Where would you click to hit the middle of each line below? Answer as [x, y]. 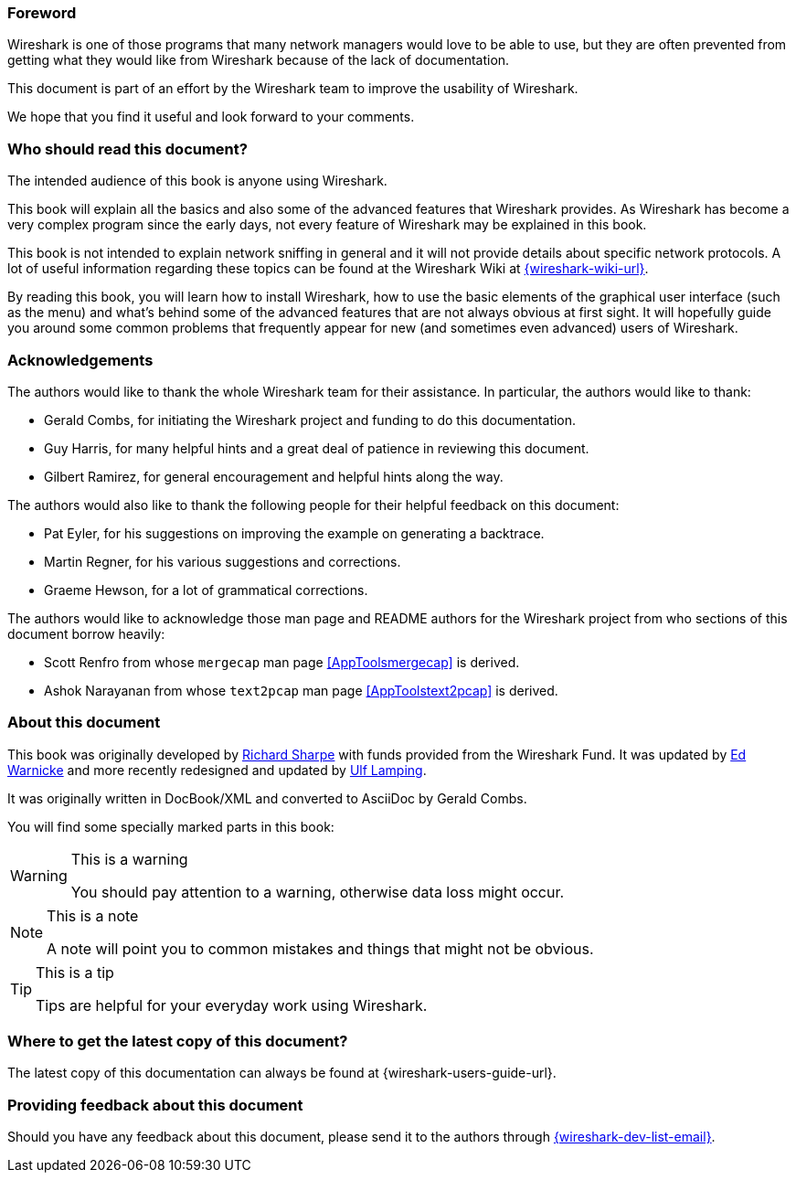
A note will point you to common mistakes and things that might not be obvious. [320, 948]
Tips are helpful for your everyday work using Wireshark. [232, 1005]
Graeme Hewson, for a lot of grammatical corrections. [206, 590]
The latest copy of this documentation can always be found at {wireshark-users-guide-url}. [282, 1073]
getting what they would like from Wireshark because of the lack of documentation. [259, 60]
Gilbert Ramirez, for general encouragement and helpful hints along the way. [274, 476]
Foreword [42, 13]
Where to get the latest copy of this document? [178, 1041]
